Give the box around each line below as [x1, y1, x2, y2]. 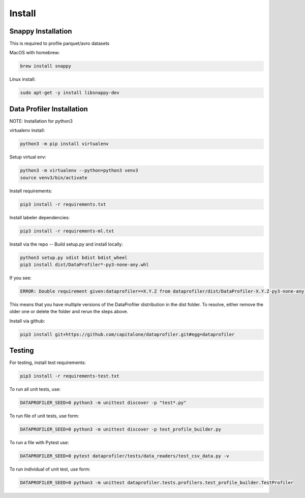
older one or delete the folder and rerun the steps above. [9, 309, 129, 315]
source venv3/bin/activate [20, 175, 87, 180]
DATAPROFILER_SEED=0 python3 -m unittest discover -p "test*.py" [20, 400, 187, 406]
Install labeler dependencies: [9, 214, 70, 220]
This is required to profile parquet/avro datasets [9, 41, 110, 47]
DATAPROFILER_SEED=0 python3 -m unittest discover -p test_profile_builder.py [20, 426, 221, 433]
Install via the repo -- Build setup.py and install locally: [9, 241, 123, 247]
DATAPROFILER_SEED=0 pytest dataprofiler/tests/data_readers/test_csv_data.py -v [20, 453, 230, 459]
